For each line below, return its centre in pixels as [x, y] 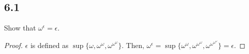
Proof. [13, 45]
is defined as [49, 45]
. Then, [133, 45]
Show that [20, 28]
